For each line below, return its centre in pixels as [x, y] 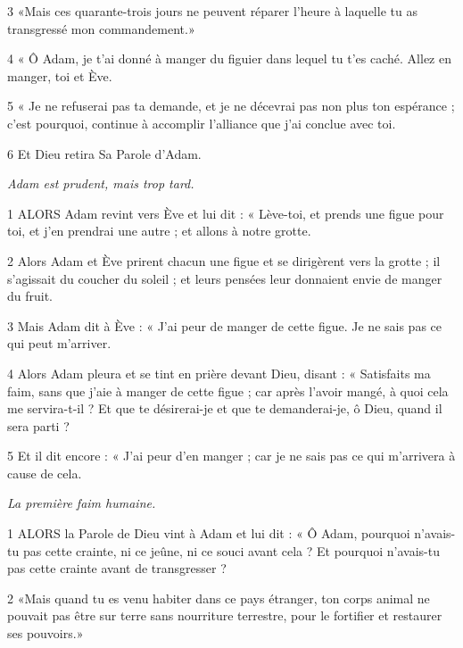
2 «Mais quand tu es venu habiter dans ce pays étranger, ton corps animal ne [219, 598]
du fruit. [30, 296]
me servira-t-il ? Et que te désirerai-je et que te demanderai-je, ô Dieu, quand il [225, 408]
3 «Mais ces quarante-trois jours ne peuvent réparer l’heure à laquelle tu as [212, 11]
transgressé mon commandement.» [101, 28]
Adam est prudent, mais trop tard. [101, 183]
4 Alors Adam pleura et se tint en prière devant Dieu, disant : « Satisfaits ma [219, 373]
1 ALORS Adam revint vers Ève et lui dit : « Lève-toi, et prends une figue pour [226, 213]
